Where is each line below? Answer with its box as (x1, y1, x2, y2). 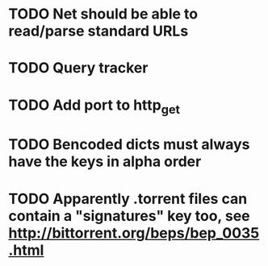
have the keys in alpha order (8, 152, 202, 171)
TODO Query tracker (8, 59, 149, 77)
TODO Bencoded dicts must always (8, 135, 250, 154)
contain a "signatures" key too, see (8, 206, 250, 225)
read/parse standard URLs (8, 22, 189, 40)
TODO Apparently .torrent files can (8, 189, 248, 208)
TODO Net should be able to (8, 5, 199, 23)
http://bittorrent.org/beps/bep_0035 (8, 223, 260, 242)
